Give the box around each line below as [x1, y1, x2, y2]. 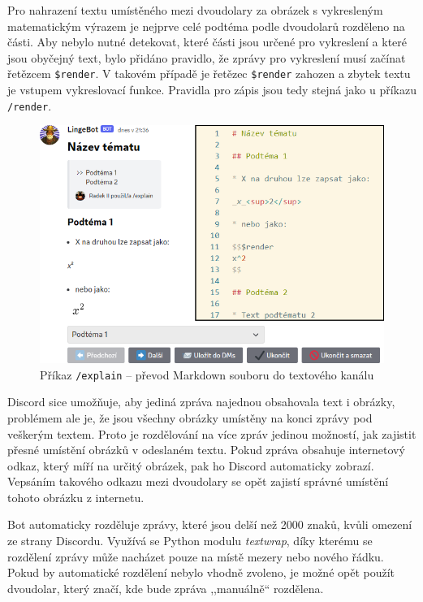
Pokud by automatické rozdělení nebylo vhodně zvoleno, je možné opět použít [7, 564, 395, 581]
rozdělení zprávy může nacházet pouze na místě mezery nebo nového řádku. [7, 548, 384, 565]
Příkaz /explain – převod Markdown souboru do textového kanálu [40, 366, 374, 383]
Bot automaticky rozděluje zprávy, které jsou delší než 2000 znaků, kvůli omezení [7, 516, 412, 533]
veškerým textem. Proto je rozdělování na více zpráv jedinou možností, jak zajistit [7, 425, 417, 442]
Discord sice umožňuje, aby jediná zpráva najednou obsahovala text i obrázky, [7, 393, 395, 410]
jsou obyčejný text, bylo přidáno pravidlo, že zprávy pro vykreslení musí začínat [7, 49, 406, 66]
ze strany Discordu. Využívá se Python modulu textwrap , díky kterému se [7, 532, 373, 549]
